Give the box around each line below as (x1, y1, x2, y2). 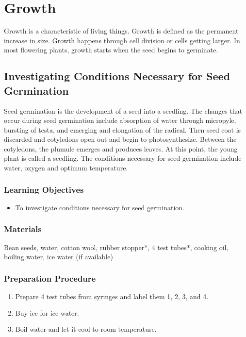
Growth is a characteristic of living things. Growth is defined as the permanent (4, 26, 239, 36)
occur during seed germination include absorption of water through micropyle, (4, 115, 236, 125)
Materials (4, 223, 42, 235)
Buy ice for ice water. (15, 307, 79, 318)
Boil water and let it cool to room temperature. (15, 324, 157, 334)
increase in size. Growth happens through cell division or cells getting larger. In (4, 35, 240, 45)
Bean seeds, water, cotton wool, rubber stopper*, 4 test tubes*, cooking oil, (4, 242, 229, 252)
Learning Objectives (4, 183, 84, 195)
